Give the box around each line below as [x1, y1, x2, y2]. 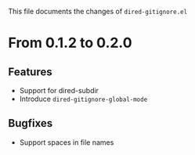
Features [8, 65, 52, 78]
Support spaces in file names [19, 137, 114, 147]
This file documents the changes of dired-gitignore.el [8, 7, 188, 16]
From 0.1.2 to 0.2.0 [8, 34, 132, 52]
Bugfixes [8, 117, 53, 130]
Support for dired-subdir [19, 86, 99, 95]
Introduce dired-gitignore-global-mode [19, 94, 148, 103]
